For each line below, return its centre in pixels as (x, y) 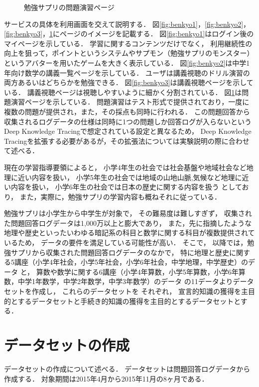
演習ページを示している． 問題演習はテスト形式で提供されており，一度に (130, 102)
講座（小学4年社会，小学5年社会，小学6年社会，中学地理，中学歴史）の (131, 262)
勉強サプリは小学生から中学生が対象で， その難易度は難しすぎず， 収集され (128, 213)
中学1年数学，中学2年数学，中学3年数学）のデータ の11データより (125, 281)
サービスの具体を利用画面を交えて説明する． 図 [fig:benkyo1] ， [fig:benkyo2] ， (127, 24)
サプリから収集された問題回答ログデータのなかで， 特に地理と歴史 (120, 252)
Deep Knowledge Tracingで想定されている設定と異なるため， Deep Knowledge (128, 131)
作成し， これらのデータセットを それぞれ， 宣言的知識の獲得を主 (140, 291)
